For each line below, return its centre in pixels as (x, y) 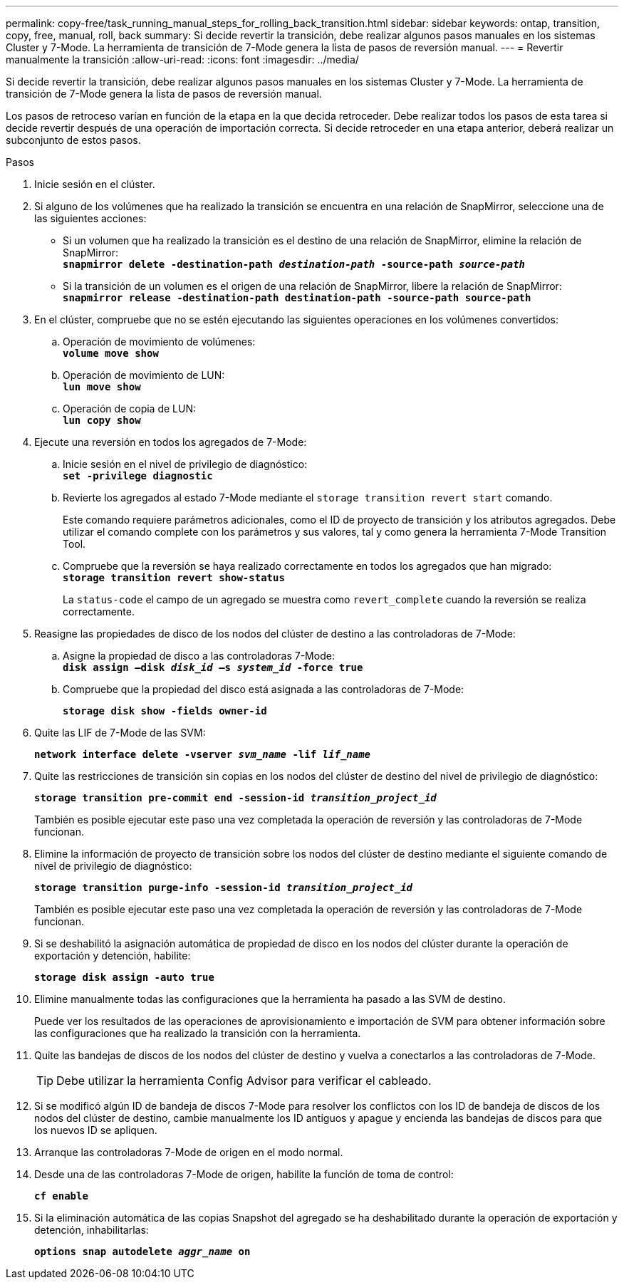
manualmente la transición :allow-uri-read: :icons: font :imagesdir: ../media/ (182, 59)
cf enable (61, 1196)
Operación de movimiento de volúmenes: (159, 342)
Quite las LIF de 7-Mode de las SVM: (120, 733)
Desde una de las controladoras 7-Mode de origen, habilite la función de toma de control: (244, 1174)
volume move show (111, 353)
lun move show (102, 387)
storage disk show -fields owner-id (165, 711)
